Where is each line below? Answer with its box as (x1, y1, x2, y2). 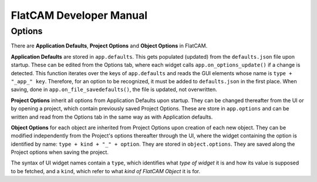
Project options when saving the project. (11, 149, 109, 156)
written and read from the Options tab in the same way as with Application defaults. (11, 113, 213, 120)
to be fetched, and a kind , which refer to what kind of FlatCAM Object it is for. (11, 167, 201, 174)
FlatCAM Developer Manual (11, 9, 148, 22)
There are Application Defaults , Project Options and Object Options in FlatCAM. (11, 42, 208, 49)
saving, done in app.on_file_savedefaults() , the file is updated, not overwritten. (11, 86, 217, 93)
